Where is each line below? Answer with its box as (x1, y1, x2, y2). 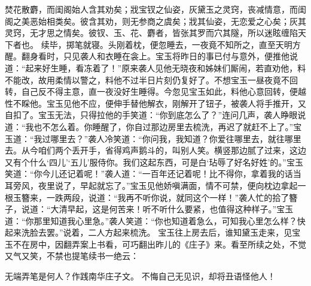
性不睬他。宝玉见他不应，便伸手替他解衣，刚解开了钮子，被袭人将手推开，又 (5, 97, 306, 109)
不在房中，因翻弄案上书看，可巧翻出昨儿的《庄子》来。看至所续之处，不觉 (13, 237, 306, 250)
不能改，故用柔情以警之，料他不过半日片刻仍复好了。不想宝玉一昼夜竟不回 (5, 73, 298, 86)
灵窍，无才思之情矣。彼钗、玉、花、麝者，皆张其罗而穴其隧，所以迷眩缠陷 (5, 26, 298, 39)
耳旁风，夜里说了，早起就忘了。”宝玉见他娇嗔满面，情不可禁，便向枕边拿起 (5, 179, 298, 191)
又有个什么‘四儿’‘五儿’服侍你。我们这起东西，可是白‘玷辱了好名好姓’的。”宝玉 (5, 155, 303, 168)
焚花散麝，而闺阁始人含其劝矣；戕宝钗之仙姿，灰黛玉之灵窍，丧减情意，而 (5, 3, 298, 15)
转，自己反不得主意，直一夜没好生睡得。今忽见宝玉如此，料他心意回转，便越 (5, 85, 306, 98)
